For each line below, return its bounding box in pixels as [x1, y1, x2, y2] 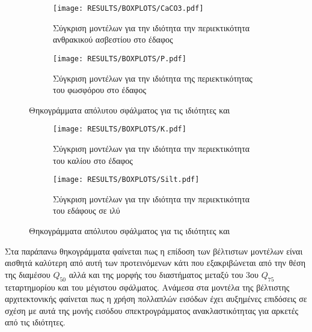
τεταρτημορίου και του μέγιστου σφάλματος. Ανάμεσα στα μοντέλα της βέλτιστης [5, 280, 290, 293]
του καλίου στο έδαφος [53, 154, 133, 166]
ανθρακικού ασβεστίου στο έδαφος [53, 33, 173, 46]
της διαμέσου [5, 268, 50, 280]
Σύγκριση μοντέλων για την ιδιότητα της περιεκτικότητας [53, 71, 252, 84]
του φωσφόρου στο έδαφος [53, 83, 146, 96]
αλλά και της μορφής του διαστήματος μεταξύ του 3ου [69, 268, 258, 280]
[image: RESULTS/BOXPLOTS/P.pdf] [53, 54, 186, 63]
